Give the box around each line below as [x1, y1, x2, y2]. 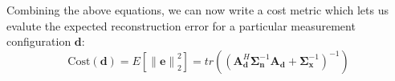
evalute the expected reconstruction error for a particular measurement [6, 17, 356, 34]
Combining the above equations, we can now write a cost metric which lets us [6, 2, 389, 18]
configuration [6, 33, 71, 50]
